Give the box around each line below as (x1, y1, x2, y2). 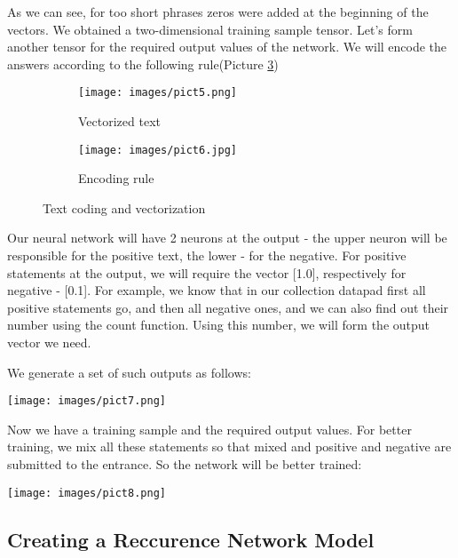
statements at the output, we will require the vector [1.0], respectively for (7, 263, 407, 282)
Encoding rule (78, 169, 154, 187)
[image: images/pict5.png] (78, 86, 237, 100)
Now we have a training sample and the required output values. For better (7, 419, 412, 438)
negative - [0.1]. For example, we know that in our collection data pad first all (7, 281, 426, 299)
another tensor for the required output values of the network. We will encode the (7, 37, 447, 56)
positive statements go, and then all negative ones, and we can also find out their (7, 298, 449, 316)
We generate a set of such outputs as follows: (7, 363, 251, 381)
